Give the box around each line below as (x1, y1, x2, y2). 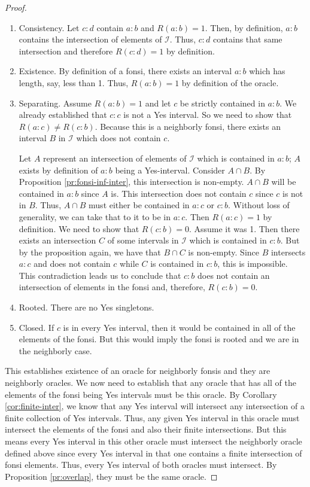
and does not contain (34, 257, 111, 270)
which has (249, 65, 285, 77)
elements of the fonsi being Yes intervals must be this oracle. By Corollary (5, 388, 277, 400)
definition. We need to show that (19, 222, 139, 235)
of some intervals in (107, 234, 179, 246)
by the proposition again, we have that (19, 245, 161, 258)
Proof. (5, 1, 27, 13)
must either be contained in (89, 199, 190, 211)
